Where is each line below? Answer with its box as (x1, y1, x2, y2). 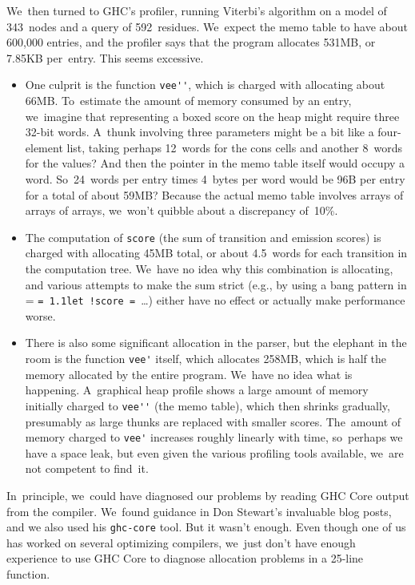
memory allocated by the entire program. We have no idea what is (25, 365, 353, 382)
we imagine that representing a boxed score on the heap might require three (25, 107, 400, 124)
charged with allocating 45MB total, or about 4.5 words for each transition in (25, 244, 408, 261)
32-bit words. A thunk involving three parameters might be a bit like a (25, 123, 374, 140)
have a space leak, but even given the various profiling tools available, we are (25, 444, 404, 461)
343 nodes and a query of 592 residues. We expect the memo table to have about (6, 18, 408, 34)
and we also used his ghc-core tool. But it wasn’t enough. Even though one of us (6, 518, 406, 535)
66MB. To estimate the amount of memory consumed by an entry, (25, 92, 352, 109)
